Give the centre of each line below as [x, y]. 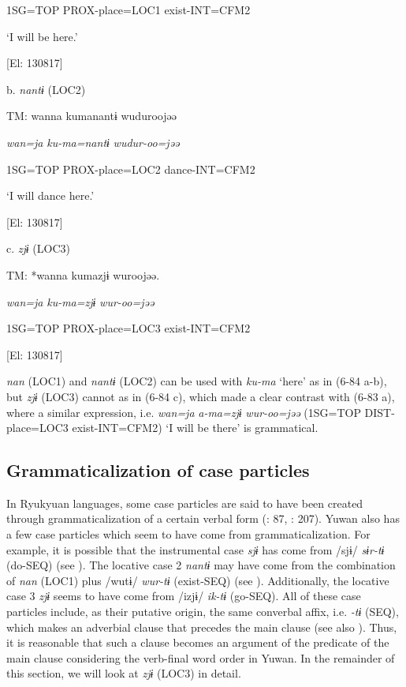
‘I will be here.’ [42, 36]
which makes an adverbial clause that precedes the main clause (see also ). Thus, [202, 627]
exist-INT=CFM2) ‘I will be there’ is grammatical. [195, 428]
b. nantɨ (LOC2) [46, 89]
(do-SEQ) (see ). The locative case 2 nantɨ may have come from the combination [201, 565]
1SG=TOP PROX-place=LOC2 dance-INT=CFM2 [131, 169]
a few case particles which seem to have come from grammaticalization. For [188, 534]
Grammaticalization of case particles [158, 470]
